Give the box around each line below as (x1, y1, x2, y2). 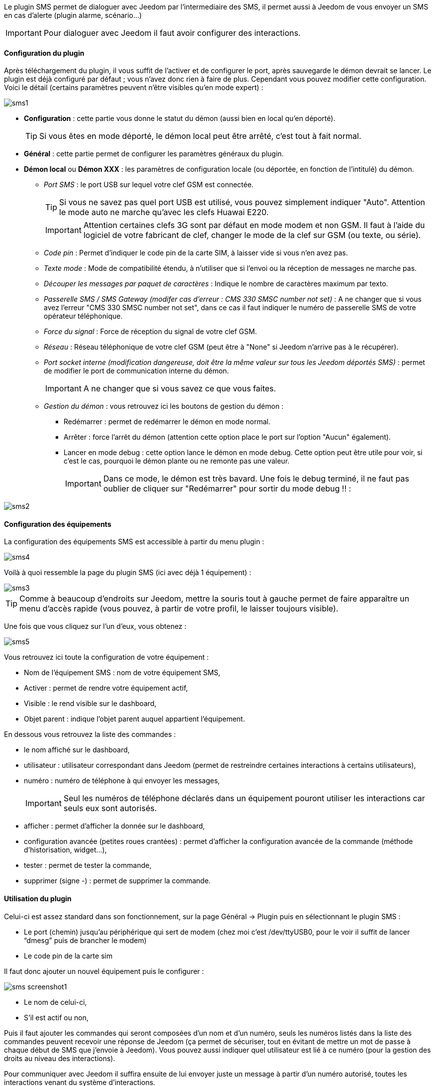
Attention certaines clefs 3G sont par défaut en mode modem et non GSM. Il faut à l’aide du (83, 220, 425, 231)
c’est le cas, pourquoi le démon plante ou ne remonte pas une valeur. (64, 457, 290, 466)
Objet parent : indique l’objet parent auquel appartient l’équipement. (24, 715, 245, 724)
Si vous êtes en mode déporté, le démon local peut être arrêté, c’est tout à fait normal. (39, 131, 361, 141)
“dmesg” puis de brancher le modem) (24, 936, 147, 945)
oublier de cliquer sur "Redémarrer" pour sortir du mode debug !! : (103, 483, 351, 494)
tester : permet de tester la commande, (24, 861, 152, 870)
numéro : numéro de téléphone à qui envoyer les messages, (24, 776, 220, 785)
